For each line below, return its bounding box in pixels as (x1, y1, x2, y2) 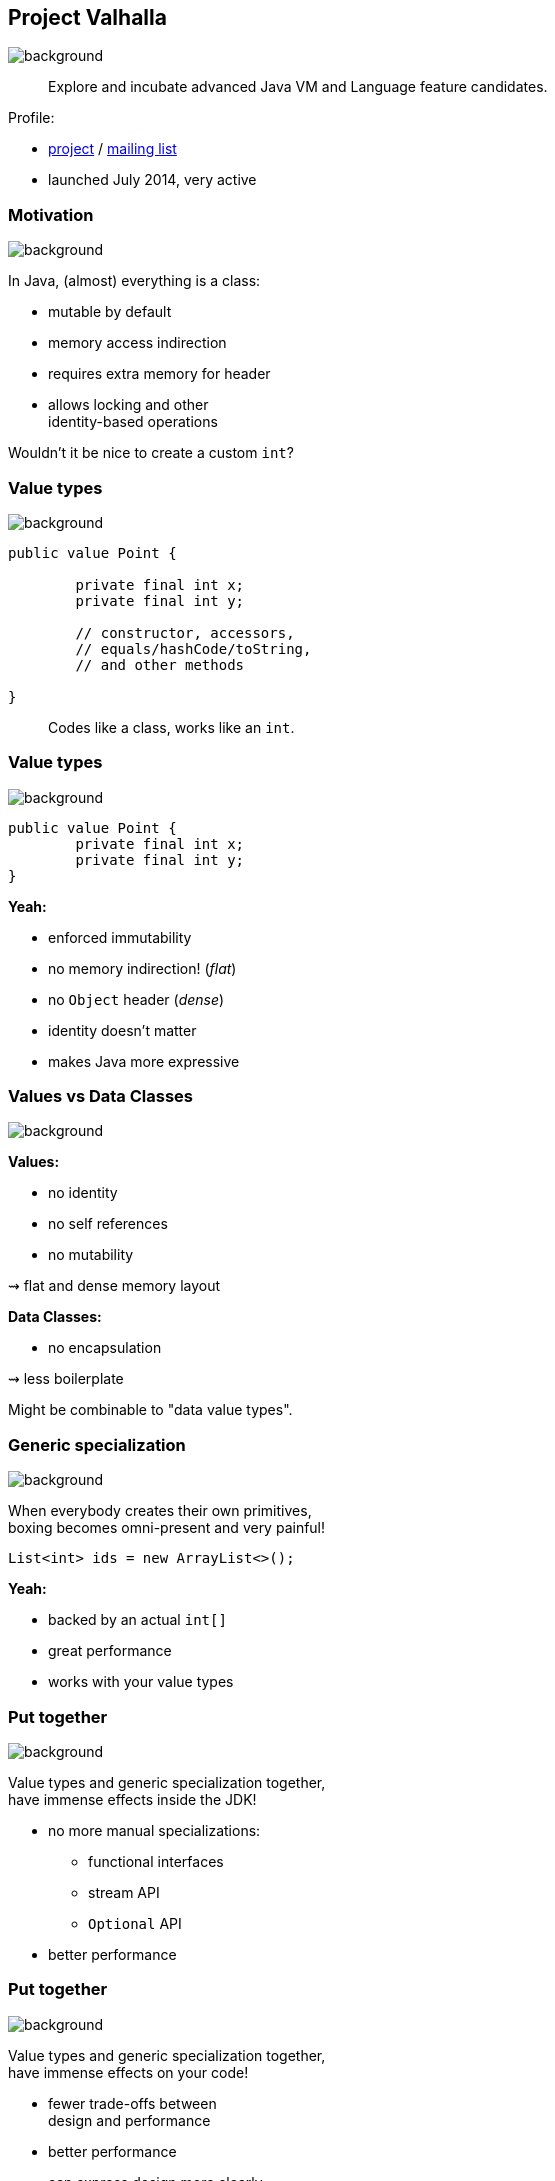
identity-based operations (48, 413, 218, 431)
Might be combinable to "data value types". (8, 1401, 293, 1419)
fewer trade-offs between (48, 2094, 217, 2112)
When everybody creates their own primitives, (8, 1502, 312, 1520)
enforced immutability (48, 928, 192, 946)
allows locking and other (48, 396, 209, 414)
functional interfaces (88, 1852, 224, 1870)
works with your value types (48, 1673, 234, 1691)
